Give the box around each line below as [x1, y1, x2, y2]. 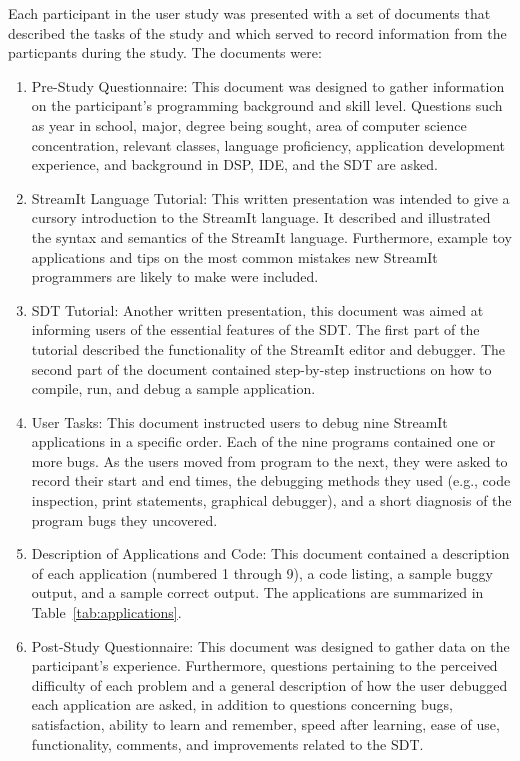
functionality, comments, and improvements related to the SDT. [31, 733, 424, 754]
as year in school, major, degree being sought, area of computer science [31, 114, 467, 135]
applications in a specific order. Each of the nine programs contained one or [31, 431, 496, 452]
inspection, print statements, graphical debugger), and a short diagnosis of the [31, 490, 512, 511]
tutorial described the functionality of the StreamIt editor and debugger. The [31, 338, 506, 359]
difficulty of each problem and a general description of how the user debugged [31, 674, 508, 695]
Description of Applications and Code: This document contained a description [31, 543, 510, 564]
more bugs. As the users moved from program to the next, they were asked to [31, 450, 508, 471]
